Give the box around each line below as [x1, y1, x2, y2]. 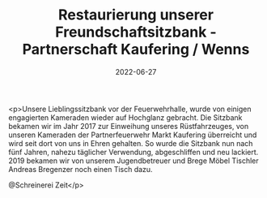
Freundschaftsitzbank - [55, 23, 217, 41]
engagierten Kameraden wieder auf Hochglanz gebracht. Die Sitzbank [8, 112, 243, 123]
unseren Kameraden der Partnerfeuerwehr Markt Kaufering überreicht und [8, 130, 257, 140]
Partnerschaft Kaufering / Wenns [22, 41, 250, 58]
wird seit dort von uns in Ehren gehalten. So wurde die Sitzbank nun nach [8, 138, 253, 148]
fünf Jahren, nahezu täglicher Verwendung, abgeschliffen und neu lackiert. [8, 147, 259, 157]
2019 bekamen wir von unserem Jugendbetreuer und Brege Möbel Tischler [8, 156, 259, 166]
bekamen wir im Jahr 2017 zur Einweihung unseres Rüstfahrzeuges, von [8, 121, 249, 131]
